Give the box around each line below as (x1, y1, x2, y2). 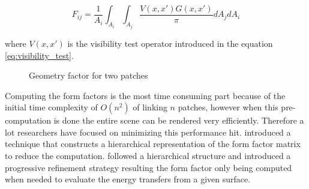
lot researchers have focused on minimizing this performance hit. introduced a (5, 125, 291, 138)
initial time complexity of (5, 101, 98, 113)
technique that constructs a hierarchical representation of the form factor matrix (5, 137, 301, 150)
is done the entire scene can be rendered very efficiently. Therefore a (53, 114, 304, 127)
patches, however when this (178, 101, 278, 113)
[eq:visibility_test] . (5, 49, 74, 61)
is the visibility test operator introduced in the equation (67, 37, 273, 49)
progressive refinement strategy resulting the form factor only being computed (5, 161, 292, 173)
